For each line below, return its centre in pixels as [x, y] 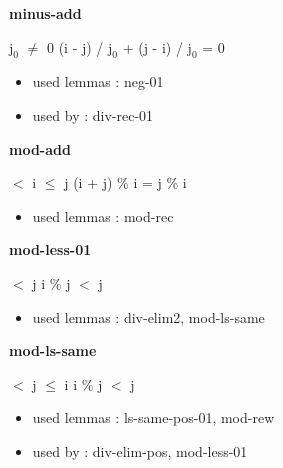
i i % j [83, 383]
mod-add [40, 148]
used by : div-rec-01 [93, 114]
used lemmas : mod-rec [103, 215]
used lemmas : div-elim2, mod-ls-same [148, 316]
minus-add [45, 13]
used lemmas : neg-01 [98, 81]
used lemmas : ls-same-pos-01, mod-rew [153, 417]
